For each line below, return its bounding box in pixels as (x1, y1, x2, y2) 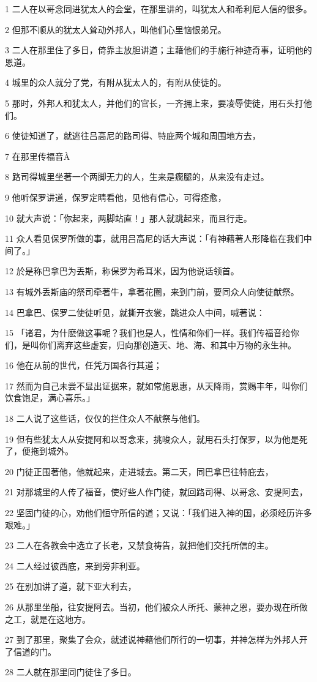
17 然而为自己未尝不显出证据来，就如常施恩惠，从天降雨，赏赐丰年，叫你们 (5, 379, 308, 392)
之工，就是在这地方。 (5, 612, 91, 625)
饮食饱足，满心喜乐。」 (5, 391, 95, 404)
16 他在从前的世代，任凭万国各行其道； (5, 359, 162, 372)
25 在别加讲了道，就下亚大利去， (5, 580, 136, 593)
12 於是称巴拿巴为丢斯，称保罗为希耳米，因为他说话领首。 (5, 264, 239, 277)
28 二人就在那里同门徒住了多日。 (5, 665, 136, 678)
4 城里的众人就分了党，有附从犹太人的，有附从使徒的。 (5, 76, 226, 89)
